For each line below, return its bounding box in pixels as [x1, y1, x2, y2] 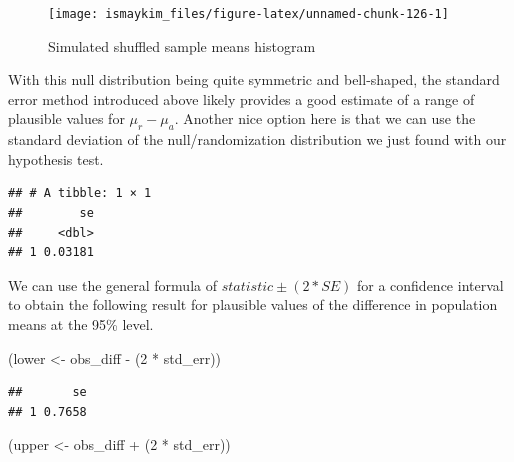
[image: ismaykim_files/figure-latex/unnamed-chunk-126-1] [48, 7, 449, 21]
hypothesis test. [8, 148, 104, 169]
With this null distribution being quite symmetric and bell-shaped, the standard [8, 69, 500, 90]
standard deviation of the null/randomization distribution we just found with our [8, 129, 507, 150]
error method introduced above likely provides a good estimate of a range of [8, 88, 475, 109]
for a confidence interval [356, 274, 504, 295]
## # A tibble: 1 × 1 [8, 186, 152, 201]
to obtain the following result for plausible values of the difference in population [8, 294, 498, 315]
